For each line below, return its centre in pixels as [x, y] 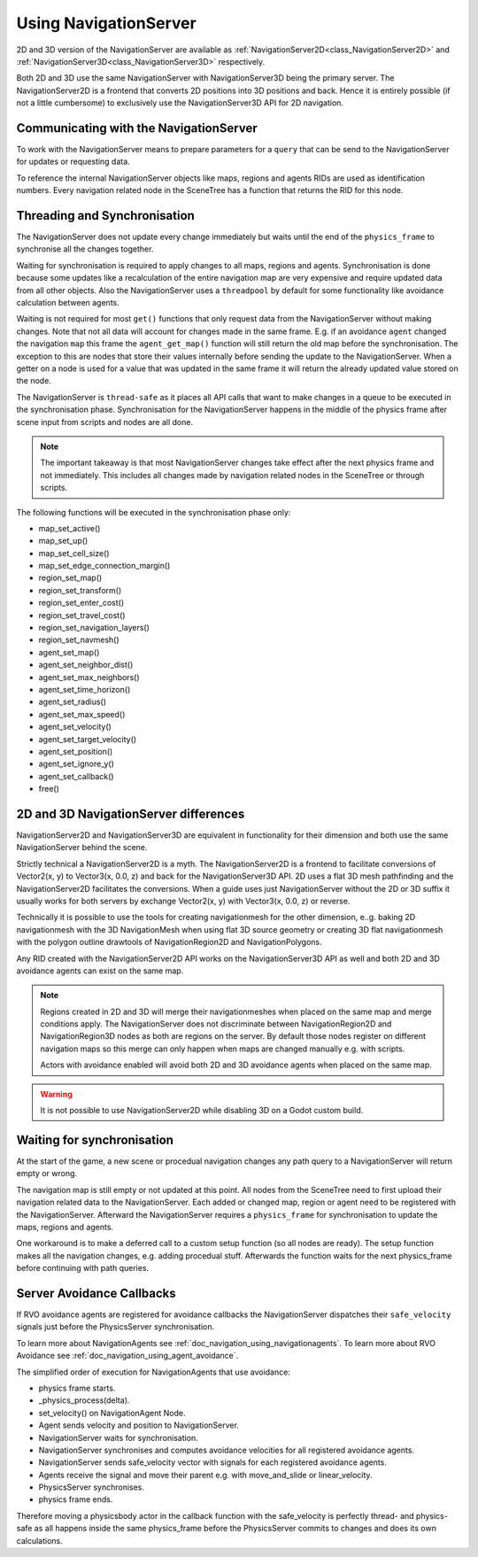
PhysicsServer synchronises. [92, 1487]
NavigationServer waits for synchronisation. [118, 1437]
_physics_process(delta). [84, 1400]
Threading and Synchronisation [105, 216]
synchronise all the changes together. [85, 249]
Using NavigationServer [106, 23]
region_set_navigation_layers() [94, 628]
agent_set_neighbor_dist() [86, 665]
